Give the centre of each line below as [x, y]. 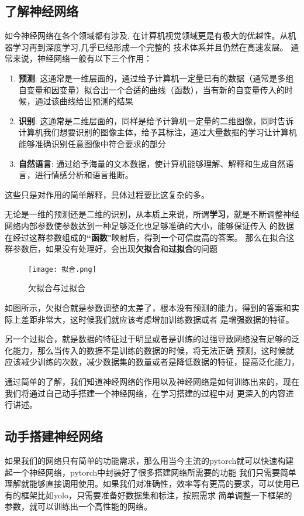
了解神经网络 [42, 11]
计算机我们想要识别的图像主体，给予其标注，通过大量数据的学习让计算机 [158, 132]
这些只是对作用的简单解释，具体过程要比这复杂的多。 [107, 194]
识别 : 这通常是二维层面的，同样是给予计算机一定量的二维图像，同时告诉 [156, 120]
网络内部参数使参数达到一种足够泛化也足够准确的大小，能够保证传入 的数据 [149, 225]
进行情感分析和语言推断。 [84, 175]
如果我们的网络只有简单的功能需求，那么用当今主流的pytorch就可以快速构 [145, 460]
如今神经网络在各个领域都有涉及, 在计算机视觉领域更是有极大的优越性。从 [146, 35]
